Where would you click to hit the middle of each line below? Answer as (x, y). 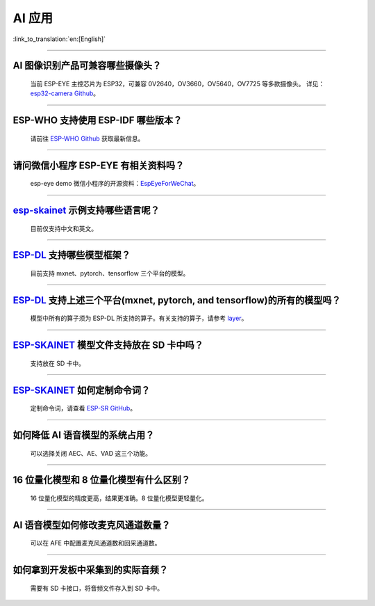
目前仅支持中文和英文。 (64, 228)
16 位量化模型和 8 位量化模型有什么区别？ (102, 480)
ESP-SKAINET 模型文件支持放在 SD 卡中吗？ (108, 345)
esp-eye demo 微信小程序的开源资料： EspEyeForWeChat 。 (115, 184)
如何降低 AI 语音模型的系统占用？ (84, 435)
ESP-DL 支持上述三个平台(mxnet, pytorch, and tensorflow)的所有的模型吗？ (177, 300)
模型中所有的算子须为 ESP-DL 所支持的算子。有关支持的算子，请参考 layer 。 (139, 318)
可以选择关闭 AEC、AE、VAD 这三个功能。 (91, 453)
